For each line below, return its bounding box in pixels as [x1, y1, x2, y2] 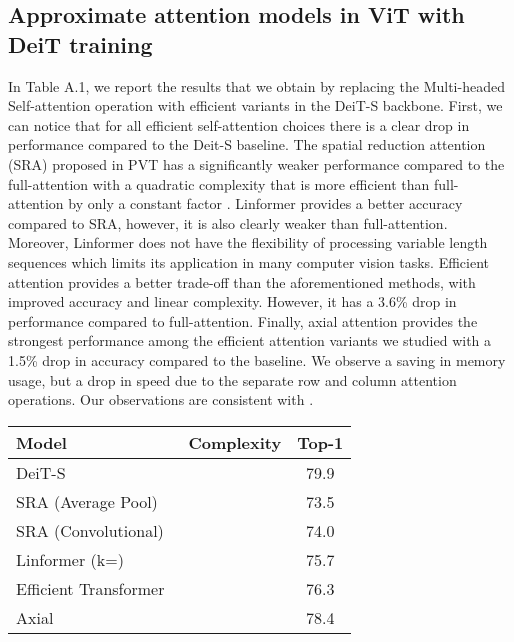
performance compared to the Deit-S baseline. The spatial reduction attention [8, 134, 486, 155]
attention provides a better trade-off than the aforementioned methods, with [8, 271, 476, 292]
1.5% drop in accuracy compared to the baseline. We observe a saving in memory [8, 349, 506, 370]
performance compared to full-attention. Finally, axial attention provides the [8, 310, 478, 331]
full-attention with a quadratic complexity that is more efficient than [8, 173, 430, 194]
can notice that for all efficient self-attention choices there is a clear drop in [8, 114, 470, 135]
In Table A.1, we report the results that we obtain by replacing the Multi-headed [8, 75, 505, 96]
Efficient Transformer [16, 576, 165, 600]
